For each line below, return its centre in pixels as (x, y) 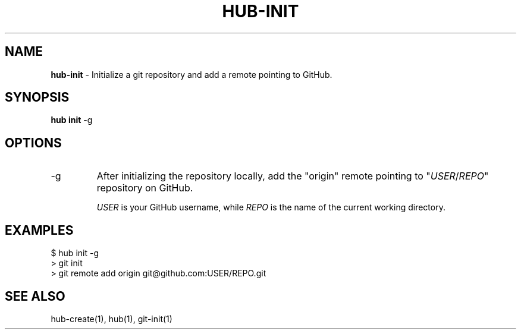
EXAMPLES (39, 230)
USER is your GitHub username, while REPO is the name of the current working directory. (271, 207)
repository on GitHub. (145, 188)
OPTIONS (33, 143)
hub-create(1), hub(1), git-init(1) (112, 319)
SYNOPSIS (37, 97)
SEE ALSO (35, 296)
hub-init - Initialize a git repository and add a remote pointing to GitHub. (192, 74)
